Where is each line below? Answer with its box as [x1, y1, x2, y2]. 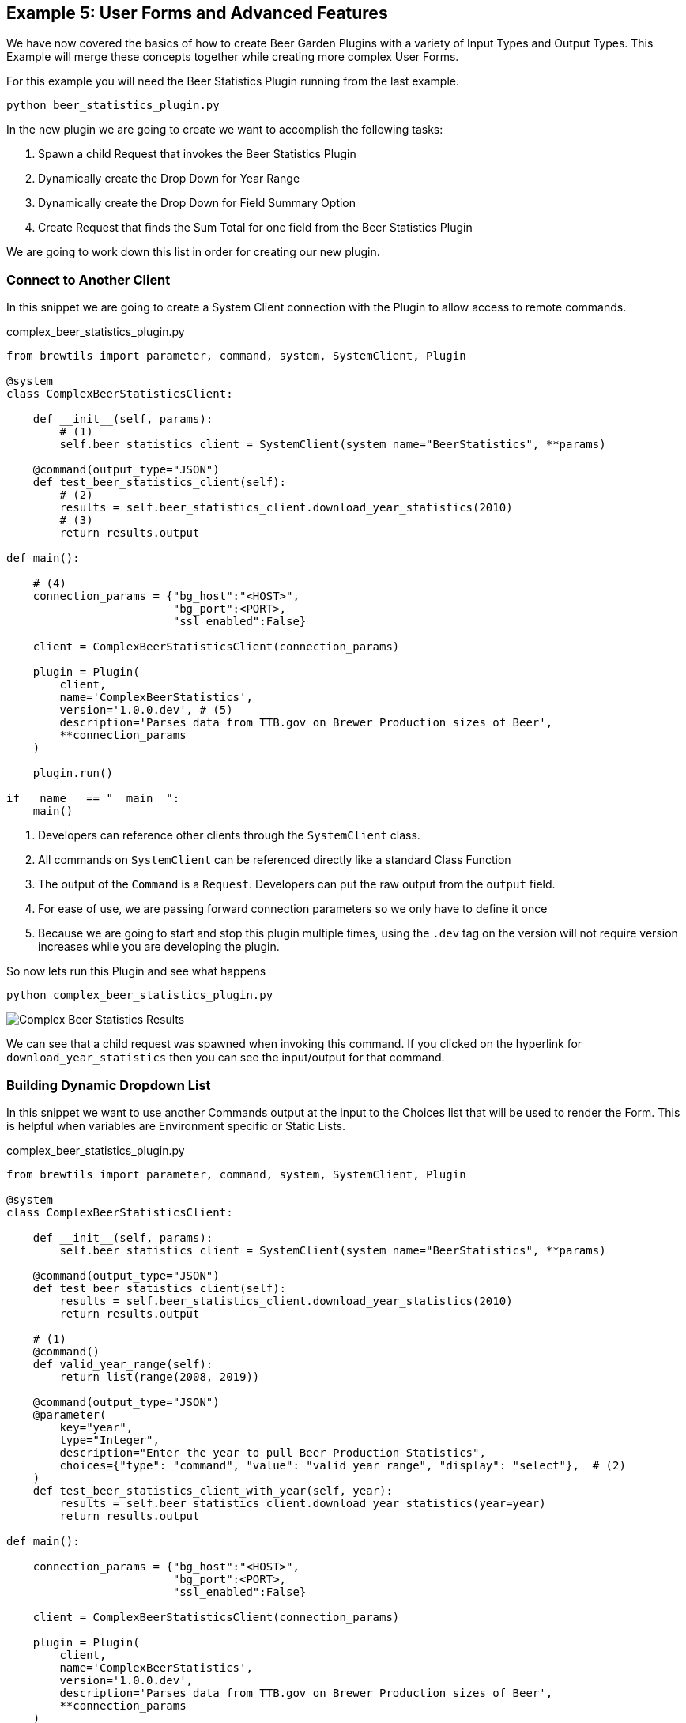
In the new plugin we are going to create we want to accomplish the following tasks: [6, 123, 443, 137]
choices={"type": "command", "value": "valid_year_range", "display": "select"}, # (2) [59, 1458, 626, 1472]
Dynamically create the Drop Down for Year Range [38, 172, 300, 186]
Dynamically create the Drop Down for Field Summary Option [38, 196, 356, 210]
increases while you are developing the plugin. [38, 940, 280, 954]
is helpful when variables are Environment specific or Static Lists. [6, 1118, 346, 1133]
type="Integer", [59, 1433, 160, 1446]
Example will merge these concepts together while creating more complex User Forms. [6, 50, 459, 64]
